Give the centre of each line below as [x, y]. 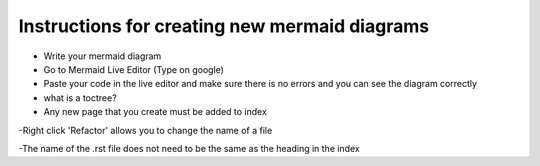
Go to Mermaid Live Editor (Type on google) [134, 69]
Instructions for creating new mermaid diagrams [224, 26]
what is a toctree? [80, 97]
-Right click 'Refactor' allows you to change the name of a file [145, 130]
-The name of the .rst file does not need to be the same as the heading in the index [189, 148]
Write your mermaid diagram [102, 56]
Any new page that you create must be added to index [155, 112]
